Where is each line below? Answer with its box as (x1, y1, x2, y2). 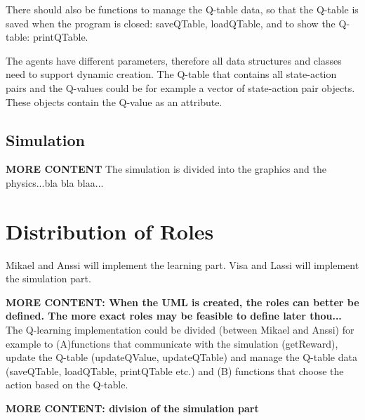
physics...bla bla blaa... (6, 175, 104, 190)
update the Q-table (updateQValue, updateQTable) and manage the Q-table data (6, 350, 357, 365)
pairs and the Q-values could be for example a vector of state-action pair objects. (6, 80, 355, 95)
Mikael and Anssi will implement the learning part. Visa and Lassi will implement (6, 257, 359, 272)
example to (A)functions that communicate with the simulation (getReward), (6, 336, 338, 350)
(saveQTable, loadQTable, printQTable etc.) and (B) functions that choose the (6, 363, 344, 378)
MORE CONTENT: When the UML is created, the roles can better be (6, 294, 359, 309)
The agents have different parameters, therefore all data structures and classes (6, 53, 342, 67)
